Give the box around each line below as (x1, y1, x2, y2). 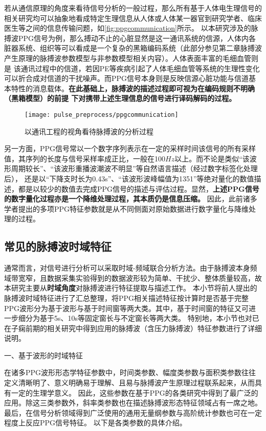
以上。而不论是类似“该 (174, 153, 250, 163)
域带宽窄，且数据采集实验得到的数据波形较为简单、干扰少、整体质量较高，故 (4, 272, 262, 283)
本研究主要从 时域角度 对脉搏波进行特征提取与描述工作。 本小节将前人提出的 (4, 282, 257, 293)
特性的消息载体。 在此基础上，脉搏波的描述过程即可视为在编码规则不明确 (11, 83, 255, 93)
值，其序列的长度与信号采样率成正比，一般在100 (4, 153, 165, 163)
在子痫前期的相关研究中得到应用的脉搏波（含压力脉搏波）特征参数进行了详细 (4, 322, 262, 333)
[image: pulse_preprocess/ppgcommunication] (25, 111, 179, 118)
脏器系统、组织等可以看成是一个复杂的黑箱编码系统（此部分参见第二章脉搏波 (4, 43, 262, 53)
